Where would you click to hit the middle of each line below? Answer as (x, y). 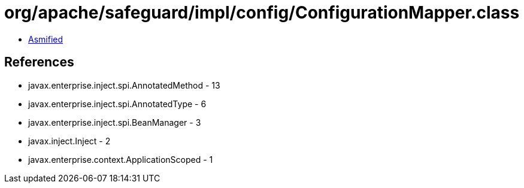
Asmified (46, 39)
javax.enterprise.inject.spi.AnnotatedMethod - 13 (124, 85)
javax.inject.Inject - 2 (69, 141)
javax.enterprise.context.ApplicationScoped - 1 (121, 159)
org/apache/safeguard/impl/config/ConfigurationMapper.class (262, 13)
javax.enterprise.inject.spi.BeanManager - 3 (115, 122)
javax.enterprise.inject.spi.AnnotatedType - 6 (117, 104)
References (39, 62)
